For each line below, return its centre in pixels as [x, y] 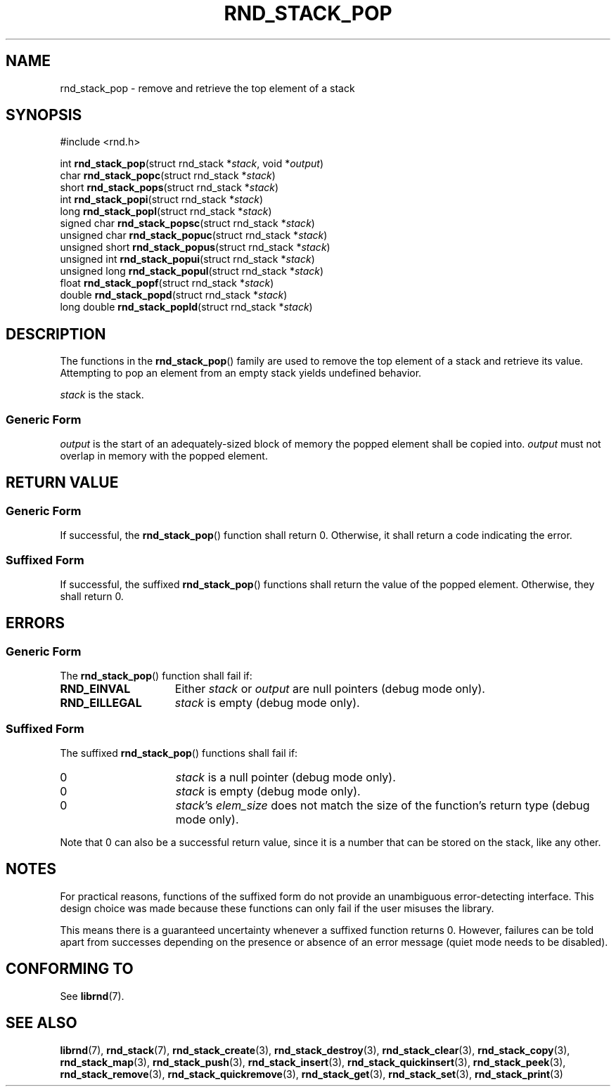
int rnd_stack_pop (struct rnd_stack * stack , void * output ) [192, 164]
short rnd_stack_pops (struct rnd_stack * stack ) [169, 188]
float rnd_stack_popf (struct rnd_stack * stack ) [167, 283]
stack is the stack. [102, 395]
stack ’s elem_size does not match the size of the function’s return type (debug [383, 805]
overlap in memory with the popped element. [164, 456]
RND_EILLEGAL [101, 703]
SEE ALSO [41, 1023]
